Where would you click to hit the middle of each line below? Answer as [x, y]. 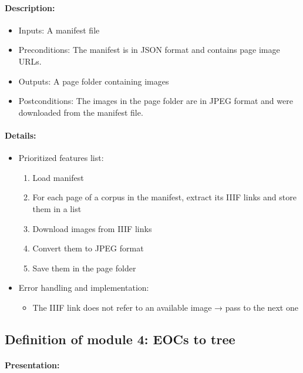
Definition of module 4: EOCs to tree [120, 339]
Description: [30, 7]
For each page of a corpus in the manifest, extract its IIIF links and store [164, 197]
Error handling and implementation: [84, 288]
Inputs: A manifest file [59, 30]
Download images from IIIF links [92, 228]
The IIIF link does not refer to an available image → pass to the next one [165, 307]
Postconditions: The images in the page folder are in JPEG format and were [156, 101]
